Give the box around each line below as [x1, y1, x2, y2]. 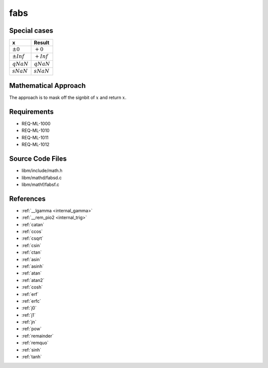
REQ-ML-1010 [21, 127, 50, 134]
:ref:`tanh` [21, 354, 42, 360]
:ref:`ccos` [21, 228, 43, 234]
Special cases [9, 26, 54, 35]
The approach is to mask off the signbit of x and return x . [9, 94, 127, 100]
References [9, 194, 46, 203]
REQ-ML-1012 [21, 142, 50, 148]
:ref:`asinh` [21, 263, 44, 269]
